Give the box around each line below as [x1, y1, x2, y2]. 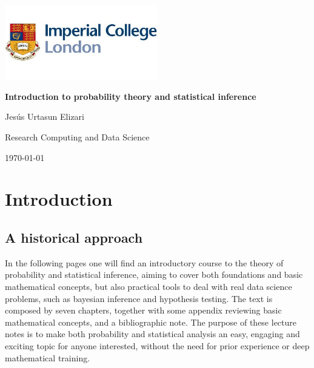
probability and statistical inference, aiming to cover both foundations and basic [5, 268, 303, 281]
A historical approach [5, 228, 143, 246]
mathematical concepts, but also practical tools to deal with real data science [5, 280, 292, 292]
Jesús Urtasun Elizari [5, 110, 84, 123]
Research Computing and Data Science [5, 131, 150, 143]
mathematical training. [5, 351, 90, 364]
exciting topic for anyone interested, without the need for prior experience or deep [5, 339, 310, 352]
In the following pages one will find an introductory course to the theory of [5, 256, 284, 269]
